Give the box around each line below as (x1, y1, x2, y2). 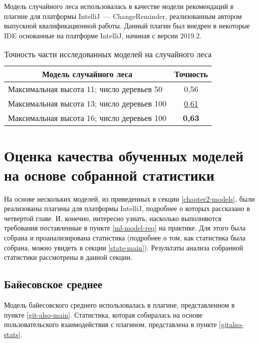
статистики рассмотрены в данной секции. (4, 252, 132, 262)
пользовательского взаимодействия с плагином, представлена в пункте (4, 319, 217, 330)
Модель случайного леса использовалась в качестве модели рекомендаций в (4, 1, 234, 11)
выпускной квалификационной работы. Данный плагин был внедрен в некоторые (4, 20, 250, 31)
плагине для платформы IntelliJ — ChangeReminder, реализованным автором (4, 10, 242, 21)
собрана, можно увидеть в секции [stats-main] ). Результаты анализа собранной (4, 242, 244, 252)
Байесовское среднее (4, 276, 103, 292)
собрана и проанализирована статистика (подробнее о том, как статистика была (4, 232, 246, 243)
